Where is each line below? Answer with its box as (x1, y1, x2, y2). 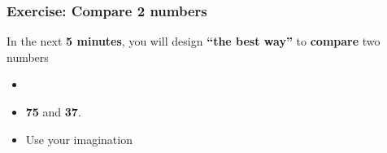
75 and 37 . (25, 103, 81, 120)
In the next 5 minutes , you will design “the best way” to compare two (7, 33, 380, 50)
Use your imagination (25, 130, 133, 147)
